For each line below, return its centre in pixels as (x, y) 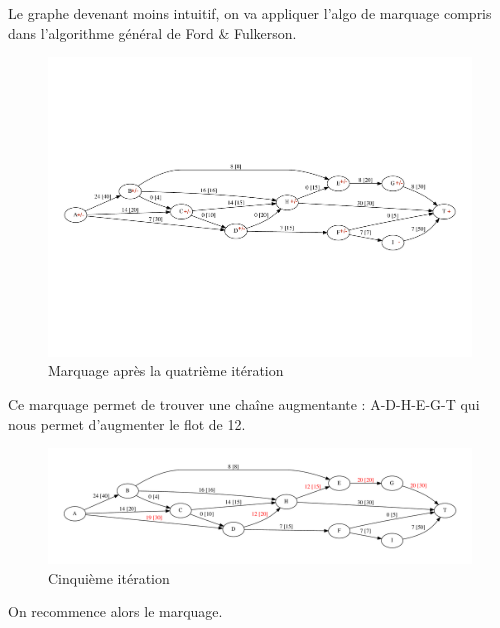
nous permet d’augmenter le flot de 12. (127, 423)
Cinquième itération (109, 577)
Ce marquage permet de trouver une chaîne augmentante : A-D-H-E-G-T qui (244, 404)
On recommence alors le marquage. (115, 611)
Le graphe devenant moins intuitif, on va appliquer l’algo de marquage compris (250, 13)
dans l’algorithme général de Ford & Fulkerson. (152, 32)
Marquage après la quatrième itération (166, 370)
